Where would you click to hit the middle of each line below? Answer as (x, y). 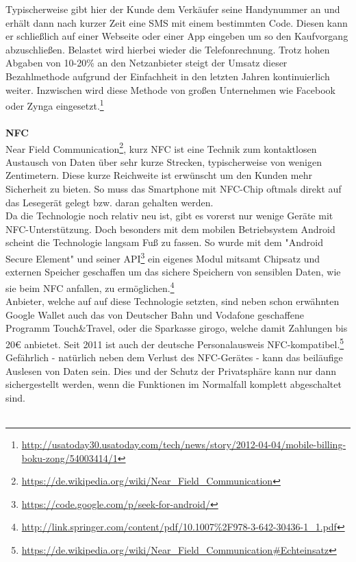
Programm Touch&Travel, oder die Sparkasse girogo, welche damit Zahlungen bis (177, 328)
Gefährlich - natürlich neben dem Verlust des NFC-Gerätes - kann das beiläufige (174, 357)
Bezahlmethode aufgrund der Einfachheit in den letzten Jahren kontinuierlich (168, 76)
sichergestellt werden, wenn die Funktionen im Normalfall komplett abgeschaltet (174, 384)
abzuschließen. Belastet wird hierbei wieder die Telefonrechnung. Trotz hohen (168, 49)
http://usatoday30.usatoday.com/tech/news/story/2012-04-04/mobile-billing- (184, 444)
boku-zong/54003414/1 (69, 457)
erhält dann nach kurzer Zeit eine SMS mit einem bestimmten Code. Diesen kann (177, 22)
